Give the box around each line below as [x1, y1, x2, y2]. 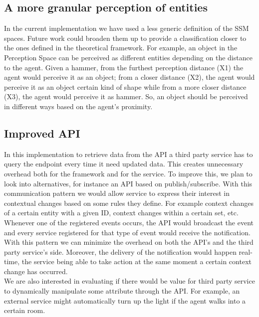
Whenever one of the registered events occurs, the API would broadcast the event [4, 217, 254, 227]
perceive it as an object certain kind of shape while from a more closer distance [4, 81, 247, 92]
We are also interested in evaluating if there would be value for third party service [4, 276, 255, 286]
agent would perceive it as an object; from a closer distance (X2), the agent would [4, 72, 255, 82]
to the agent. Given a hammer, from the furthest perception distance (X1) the [4, 62, 244, 72]
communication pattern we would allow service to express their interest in [4, 188, 230, 198]
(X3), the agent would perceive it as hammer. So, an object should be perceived [4, 91, 248, 102]
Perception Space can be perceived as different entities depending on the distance [4, 52, 253, 62]
